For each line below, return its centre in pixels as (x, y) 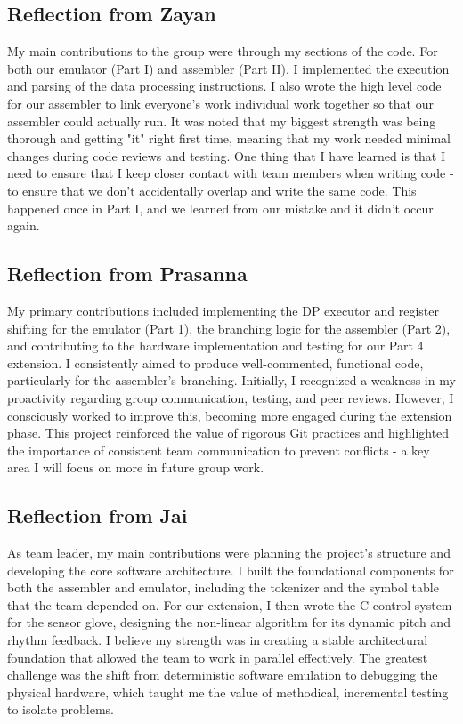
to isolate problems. (61, 709)
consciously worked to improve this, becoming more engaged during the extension (230, 415)
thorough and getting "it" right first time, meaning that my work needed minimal (229, 138)
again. (24, 225)
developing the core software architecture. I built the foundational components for (231, 570)
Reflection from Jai (97, 515)
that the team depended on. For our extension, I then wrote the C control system (230, 604)
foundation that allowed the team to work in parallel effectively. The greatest (218, 657)
